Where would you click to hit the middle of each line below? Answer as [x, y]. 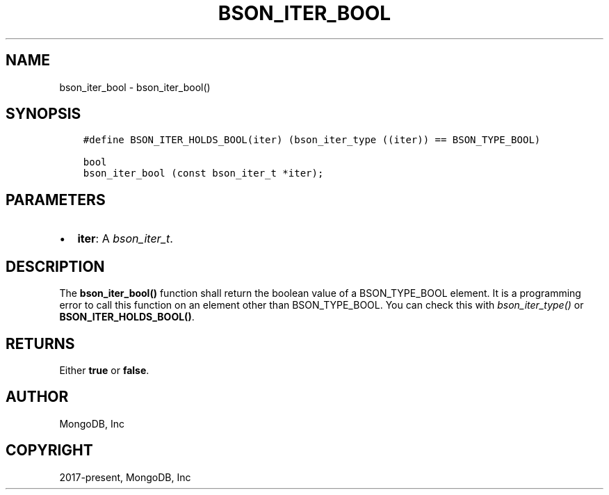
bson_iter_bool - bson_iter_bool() [135, 87]
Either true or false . [104, 370]
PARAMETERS [56, 200]
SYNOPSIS [43, 114]
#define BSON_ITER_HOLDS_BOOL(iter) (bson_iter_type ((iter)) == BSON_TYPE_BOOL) [312, 140]
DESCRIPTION [55, 266]
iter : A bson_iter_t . [125, 239]
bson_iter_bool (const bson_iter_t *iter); [203, 173]
